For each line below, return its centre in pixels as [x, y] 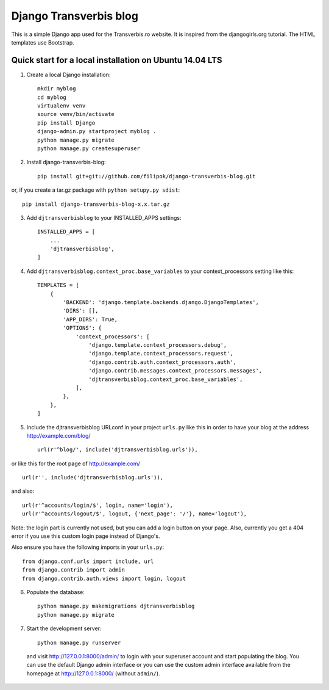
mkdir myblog [57, 89]
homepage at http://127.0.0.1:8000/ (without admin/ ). [94, 673]
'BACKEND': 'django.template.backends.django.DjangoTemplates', [161, 303]
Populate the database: [55, 592]
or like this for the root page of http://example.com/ [76, 463]
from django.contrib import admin [73, 570]
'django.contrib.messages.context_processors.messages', [175, 371]
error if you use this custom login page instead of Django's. [86, 536]
